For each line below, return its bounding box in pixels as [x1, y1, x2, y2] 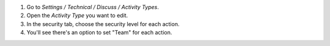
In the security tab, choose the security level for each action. [26, 20, 180, 27]
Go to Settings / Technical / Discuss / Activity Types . [26, 4, 159, 10]
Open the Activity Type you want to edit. [26, 12, 128, 19]
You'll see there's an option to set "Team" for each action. [26, 29, 172, 36]
